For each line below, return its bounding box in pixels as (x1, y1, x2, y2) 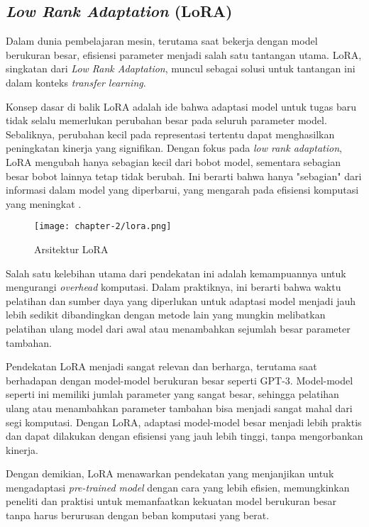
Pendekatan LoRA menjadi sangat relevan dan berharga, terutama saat (6, 359, 317, 374)
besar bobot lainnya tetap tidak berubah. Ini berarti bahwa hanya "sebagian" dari (6, 168, 362, 183)
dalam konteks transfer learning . (6, 74, 146, 89)
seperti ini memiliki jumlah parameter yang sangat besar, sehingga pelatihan (6, 387, 339, 401)
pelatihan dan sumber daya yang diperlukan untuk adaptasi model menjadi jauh (6, 293, 356, 308)
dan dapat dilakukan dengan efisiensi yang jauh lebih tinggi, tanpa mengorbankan (6, 428, 363, 443)
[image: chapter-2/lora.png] (34, 221, 172, 232)
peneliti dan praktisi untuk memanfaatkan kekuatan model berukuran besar (6, 494, 336, 509)
